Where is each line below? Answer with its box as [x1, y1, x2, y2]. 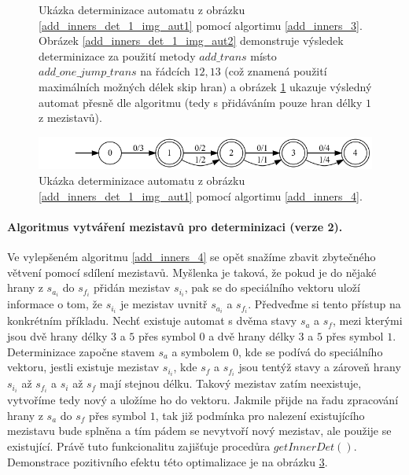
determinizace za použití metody [39, 47, 196, 64]
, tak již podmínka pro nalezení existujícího [155, 407, 365, 423]
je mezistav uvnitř [120, 296, 208, 312]
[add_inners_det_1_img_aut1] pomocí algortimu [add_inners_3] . [39, 17, 363, 33]
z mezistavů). [39, 109, 102, 126]
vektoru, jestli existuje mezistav [7, 359, 160, 375]
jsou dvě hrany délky [7, 327, 108, 344]
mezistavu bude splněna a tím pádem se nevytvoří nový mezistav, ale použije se [7, 422, 392, 439]
